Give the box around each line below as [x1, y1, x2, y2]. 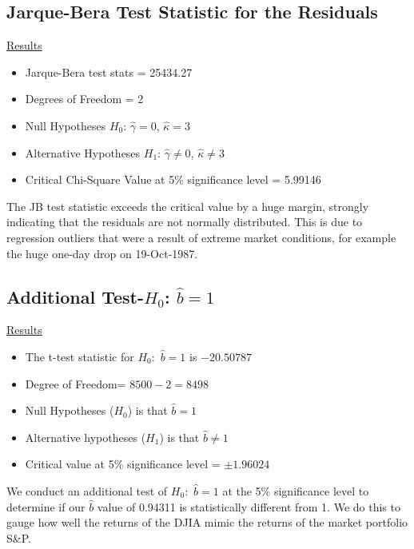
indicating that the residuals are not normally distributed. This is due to [6, 213, 363, 230]
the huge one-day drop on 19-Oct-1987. [6, 245, 198, 261]
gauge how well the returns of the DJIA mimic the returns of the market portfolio [6, 514, 408, 531]
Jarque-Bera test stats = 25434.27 [25, 63, 193, 80]
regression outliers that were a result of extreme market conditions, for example [6, 229, 396, 245]
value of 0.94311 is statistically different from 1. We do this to [97, 498, 400, 515]
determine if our [6, 498, 86, 515]
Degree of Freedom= [25, 375, 126, 392]
